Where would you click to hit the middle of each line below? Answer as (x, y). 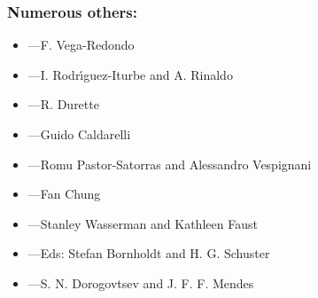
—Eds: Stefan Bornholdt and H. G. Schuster (149, 253)
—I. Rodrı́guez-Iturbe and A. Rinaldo (130, 74)
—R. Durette (63, 104)
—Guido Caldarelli (79, 134)
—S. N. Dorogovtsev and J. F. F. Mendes (141, 282)
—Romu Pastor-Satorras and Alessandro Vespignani (170, 164)
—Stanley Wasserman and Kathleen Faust (143, 223)
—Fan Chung (64, 194)
